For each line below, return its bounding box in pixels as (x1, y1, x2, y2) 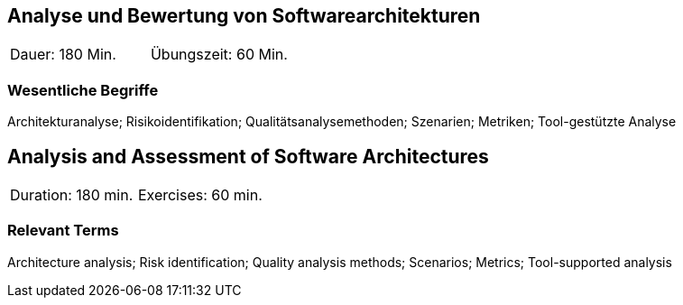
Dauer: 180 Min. (10, 45, 116, 64)
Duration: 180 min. (10, 186, 134, 205)
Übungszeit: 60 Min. (150, 45, 288, 64)
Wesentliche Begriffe (7, 80, 159, 99)
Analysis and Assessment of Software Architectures (7, 144, 489, 168)
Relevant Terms (7, 221, 119, 240)
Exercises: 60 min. (137, 186, 263, 205)
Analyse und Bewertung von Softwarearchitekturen (7, 5, 481, 27)
